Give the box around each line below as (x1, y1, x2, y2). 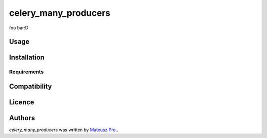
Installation (9, 53, 44, 62)
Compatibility (9, 82, 52, 91)
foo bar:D (9, 25, 29, 31)
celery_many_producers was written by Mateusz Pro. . (9, 127, 119, 133)
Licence (9, 98, 35, 106)
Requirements (9, 68, 44, 75)
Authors (9, 114, 35, 122)
